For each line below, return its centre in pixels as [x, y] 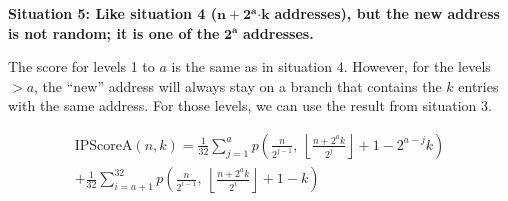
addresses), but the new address [387, 13]
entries [478, 85]
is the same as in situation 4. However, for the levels [331, 66]
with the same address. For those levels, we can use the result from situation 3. [250, 105]
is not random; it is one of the [114, 32]
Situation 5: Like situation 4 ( [112, 13]
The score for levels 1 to [81, 66]
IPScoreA [103, 145]
